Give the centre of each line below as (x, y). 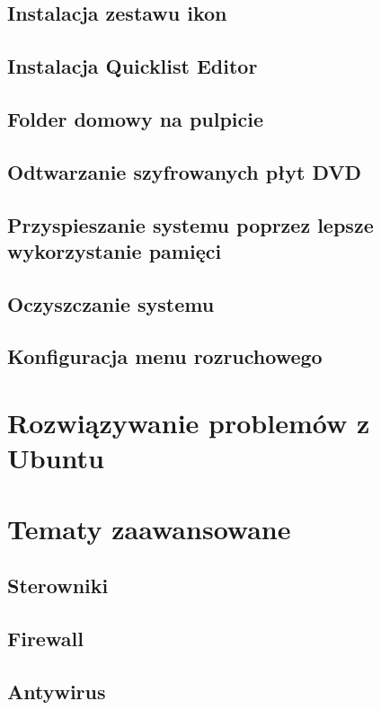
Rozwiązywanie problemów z (189, 423)
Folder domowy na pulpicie (136, 118)
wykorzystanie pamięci (115, 250)
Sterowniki (58, 586)
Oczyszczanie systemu (111, 303)
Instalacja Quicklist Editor (133, 66)
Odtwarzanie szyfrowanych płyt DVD (185, 171)
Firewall (45, 638)
